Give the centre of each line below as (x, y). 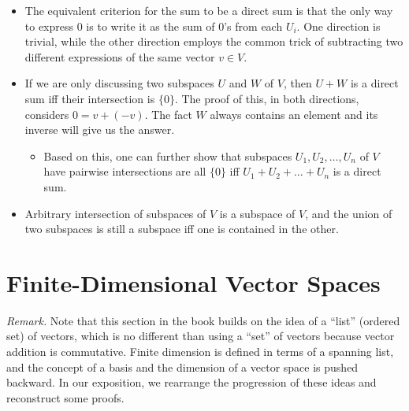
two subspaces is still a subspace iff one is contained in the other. (182, 229)
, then (297, 83)
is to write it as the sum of (151, 26)
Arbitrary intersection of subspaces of (115, 213)
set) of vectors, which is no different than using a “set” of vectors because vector (201, 336)
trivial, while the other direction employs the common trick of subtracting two (214, 41)
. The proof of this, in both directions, (267, 98)
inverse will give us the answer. (100, 130)
